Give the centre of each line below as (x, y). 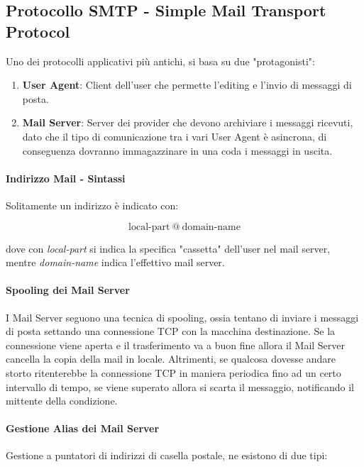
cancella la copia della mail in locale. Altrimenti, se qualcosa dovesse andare (171, 359)
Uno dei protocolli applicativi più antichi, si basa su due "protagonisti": (160, 61)
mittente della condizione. (62, 401)
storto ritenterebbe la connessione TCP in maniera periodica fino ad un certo (173, 372)
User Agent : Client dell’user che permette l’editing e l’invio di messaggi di (187, 85)
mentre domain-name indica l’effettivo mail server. (115, 262)
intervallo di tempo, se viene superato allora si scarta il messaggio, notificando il (180, 386)
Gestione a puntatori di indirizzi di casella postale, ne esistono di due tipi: (167, 455)
